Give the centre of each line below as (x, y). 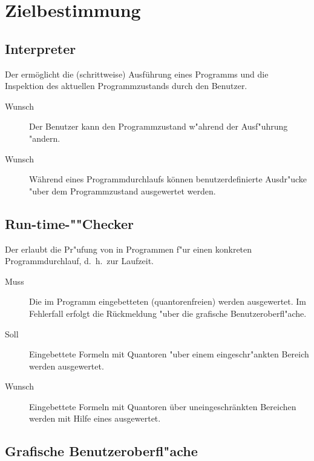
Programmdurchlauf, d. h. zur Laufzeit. (79, 261)
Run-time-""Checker (69, 223)
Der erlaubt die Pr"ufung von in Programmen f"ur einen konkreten (129, 249)
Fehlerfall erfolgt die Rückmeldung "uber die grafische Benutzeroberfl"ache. (168, 313)
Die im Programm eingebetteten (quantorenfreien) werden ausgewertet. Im (168, 301)
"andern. (45, 138)
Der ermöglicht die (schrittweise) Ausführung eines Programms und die (137, 74)
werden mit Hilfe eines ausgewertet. (95, 418)
